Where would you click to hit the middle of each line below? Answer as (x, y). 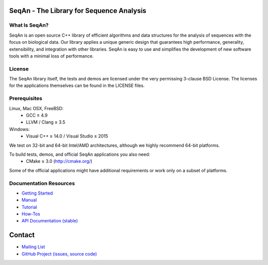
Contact (22, 235)
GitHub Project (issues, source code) (59, 254)
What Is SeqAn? (29, 25)
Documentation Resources (42, 183)
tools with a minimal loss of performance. (51, 56)
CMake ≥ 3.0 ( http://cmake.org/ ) (59, 161)
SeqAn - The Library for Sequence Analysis (78, 11)
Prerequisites (26, 98)
